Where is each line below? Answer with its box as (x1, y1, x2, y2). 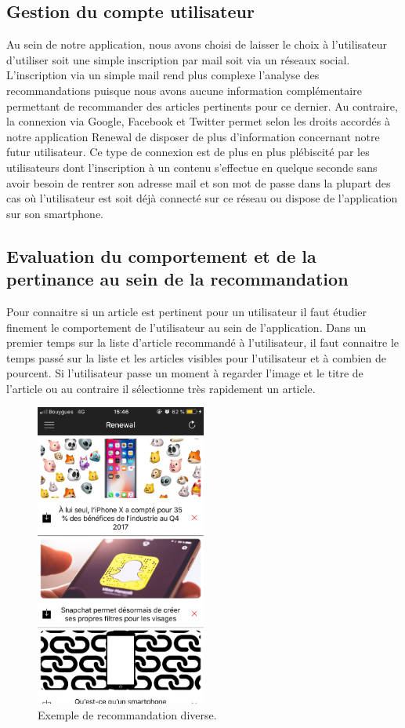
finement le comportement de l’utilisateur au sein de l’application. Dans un (6, 318, 367, 335)
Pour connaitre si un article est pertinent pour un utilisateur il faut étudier (6, 303, 367, 319)
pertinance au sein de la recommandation (6, 267, 349, 291)
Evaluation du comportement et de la (6, 243, 316, 268)
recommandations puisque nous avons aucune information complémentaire (6, 82, 362, 98)
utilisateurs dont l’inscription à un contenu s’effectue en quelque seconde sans (6, 158, 378, 175)
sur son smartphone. (6, 205, 103, 221)
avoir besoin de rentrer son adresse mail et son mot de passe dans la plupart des (6, 174, 391, 191)
